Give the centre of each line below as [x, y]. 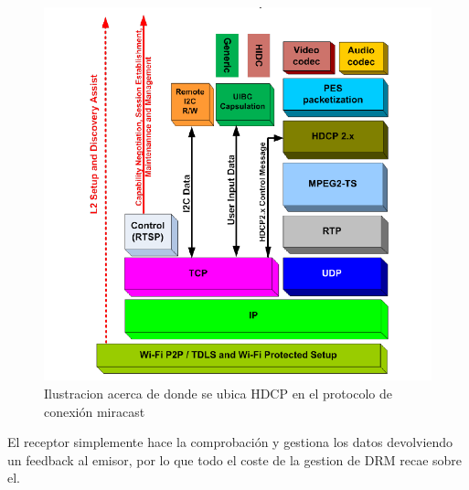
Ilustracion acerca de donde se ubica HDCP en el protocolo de [218, 393]
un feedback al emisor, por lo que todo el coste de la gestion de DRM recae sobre [235, 459]
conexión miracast [95, 411]
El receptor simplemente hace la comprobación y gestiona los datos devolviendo [230, 442]
